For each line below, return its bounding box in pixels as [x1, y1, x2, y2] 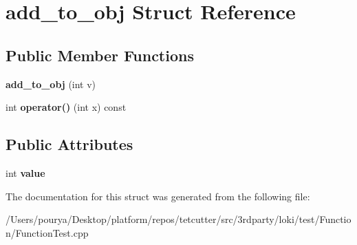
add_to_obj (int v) [6, 76, 96, 91]
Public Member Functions [6, 44, 194, 65]
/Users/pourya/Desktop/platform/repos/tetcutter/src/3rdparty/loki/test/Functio [6, 212, 351, 226]
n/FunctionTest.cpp [6, 225, 89, 239]
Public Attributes [6, 134, 133, 155]
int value [6, 165, 45, 180]
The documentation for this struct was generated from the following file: [6, 189, 310, 203]
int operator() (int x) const [6, 100, 127, 114]
